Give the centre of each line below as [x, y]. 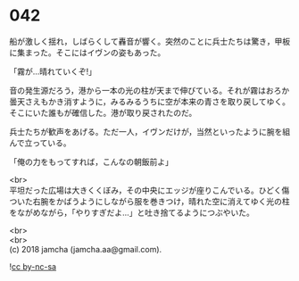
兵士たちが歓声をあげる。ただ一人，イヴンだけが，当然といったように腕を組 [150, 131]
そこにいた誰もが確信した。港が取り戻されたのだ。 [103, 112]
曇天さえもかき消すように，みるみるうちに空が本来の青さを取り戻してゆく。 [149, 101]
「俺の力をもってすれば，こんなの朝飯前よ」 [91, 161]
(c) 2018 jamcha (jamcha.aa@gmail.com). [86, 249]
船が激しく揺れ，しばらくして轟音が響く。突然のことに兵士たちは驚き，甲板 [150, 41]
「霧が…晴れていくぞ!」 [53, 71]
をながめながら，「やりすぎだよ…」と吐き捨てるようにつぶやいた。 [132, 212]
